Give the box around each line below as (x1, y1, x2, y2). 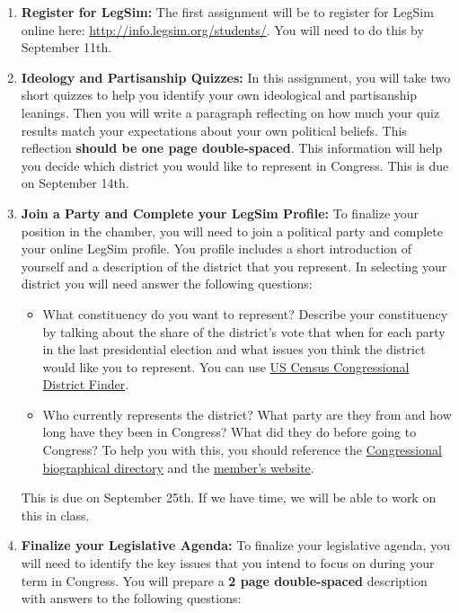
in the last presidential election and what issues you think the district (42, 340, 426, 359)
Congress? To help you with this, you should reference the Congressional (42, 440, 442, 459)
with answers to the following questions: (21, 589, 242, 608)
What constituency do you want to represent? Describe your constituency (42, 304, 448, 323)
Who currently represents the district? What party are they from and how (42, 404, 452, 423)
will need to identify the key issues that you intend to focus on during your (21, 554, 435, 573)
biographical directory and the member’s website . (42, 458, 314, 476)
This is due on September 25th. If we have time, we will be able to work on (21, 488, 437, 507)
